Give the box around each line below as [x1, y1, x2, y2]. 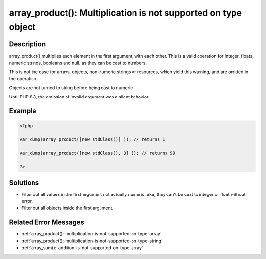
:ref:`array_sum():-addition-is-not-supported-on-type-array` [21, 245, 144, 251]
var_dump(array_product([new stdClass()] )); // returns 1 [19, 136, 165, 142]
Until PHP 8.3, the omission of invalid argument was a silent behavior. [9, 94, 150, 99]
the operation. [9, 76, 38, 82]
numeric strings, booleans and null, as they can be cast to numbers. [9, 60, 147, 66]
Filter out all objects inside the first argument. [21, 205, 114, 211]
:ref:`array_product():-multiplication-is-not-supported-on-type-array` [21, 231, 162, 237]
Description [9, 40, 46, 48]
